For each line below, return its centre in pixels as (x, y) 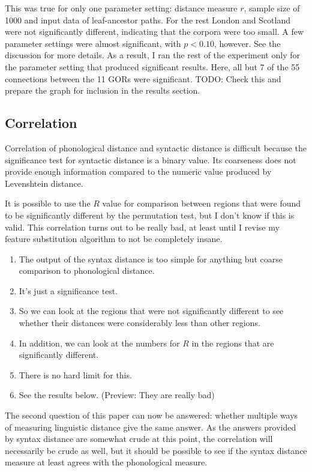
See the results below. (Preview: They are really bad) (117, 395)
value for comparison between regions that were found (202, 203)
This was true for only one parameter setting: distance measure (121, 8)
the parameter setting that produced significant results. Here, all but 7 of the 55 (152, 66)
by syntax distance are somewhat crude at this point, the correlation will (139, 439)
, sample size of (272, 8)
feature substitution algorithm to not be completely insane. (114, 239)
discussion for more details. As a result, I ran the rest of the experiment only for (152, 55)
